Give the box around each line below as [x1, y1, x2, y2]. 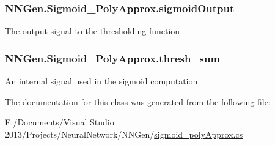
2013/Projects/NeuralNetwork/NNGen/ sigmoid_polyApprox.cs [5, 127, 243, 140]
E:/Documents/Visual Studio [5, 116, 114, 128]
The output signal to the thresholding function [5, 24, 180, 37]
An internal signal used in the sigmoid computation [5, 75, 198, 87]
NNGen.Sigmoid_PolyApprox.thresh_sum [5, 50, 221, 65]
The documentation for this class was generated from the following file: [5, 95, 271, 108]
